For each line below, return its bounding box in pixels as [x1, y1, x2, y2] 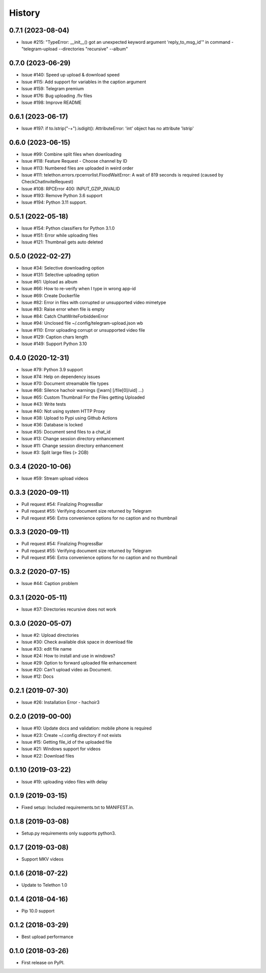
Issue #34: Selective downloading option [21, 265, 104, 271]
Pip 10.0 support [21, 908, 55, 914]
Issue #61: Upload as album [21, 278, 77, 284]
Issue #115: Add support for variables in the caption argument [21, 79, 146, 85]
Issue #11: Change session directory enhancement [21, 443, 124, 449]
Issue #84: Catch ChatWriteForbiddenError [21, 313, 108, 319]
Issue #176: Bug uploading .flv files [21, 93, 93, 99]
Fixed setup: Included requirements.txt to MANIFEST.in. [21, 804, 134, 810]
